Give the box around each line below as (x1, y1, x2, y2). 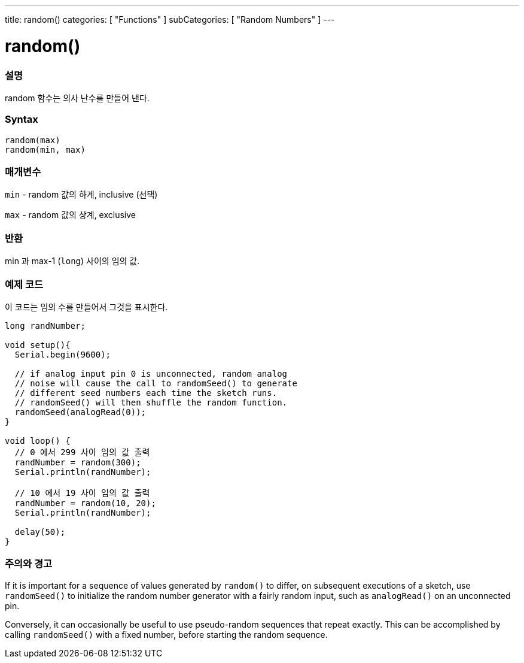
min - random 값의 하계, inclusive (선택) (5, 189, 158, 200)
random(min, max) (5, 144, 86, 155)
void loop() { (5, 435, 71, 446)
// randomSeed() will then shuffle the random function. (14, 397, 288, 407)
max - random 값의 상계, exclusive (5, 210, 136, 220)
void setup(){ (5, 340, 71, 350)
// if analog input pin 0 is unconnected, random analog (14, 368, 288, 379)
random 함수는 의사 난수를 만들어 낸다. (5, 92, 150, 103)
